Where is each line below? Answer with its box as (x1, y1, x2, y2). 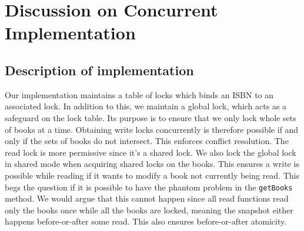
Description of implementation (5, 61, 194, 79)
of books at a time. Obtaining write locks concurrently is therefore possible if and (5, 123, 299, 135)
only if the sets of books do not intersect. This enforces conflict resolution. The (5, 135, 289, 147)
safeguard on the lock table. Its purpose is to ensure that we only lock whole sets (5, 111, 296, 123)
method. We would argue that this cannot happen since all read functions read (5, 192, 289, 205)
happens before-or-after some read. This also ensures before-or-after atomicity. (5, 215, 287, 227)
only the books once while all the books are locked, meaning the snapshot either (5, 203, 293, 216)
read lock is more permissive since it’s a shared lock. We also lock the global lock (5, 146, 296, 158)
